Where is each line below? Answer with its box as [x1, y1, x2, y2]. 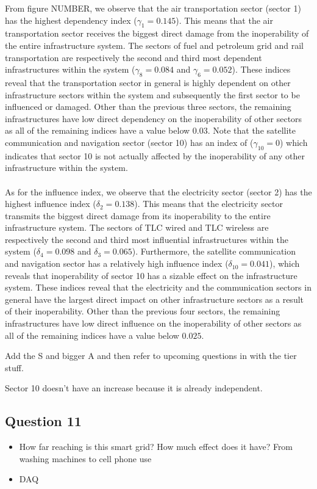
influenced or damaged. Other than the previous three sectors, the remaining [5, 100, 291, 113]
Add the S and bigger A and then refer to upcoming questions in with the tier [5, 349, 297, 362]
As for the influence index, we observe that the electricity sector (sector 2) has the [5, 185, 312, 198]
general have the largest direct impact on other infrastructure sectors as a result [5, 292, 304, 305]
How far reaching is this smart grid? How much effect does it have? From [19, 440, 293, 453]
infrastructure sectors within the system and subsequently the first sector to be [5, 88, 300, 101]
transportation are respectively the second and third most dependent [5, 51, 262, 63]
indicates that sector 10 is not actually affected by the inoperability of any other [5, 149, 305, 162]
